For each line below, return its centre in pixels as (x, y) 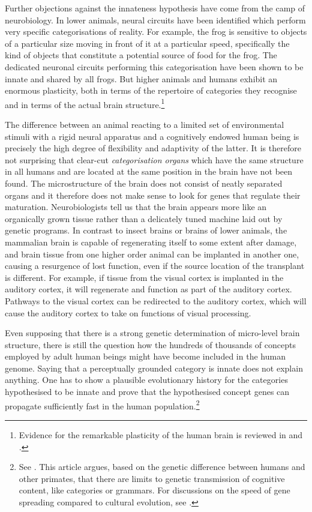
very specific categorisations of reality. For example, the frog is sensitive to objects (156, 32)
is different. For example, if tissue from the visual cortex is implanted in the (144, 277)
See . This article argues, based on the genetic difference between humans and (162, 467)
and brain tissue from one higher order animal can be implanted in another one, (152, 254)
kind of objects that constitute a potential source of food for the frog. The (141, 55)
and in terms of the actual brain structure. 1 (85, 103)
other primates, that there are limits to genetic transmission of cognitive (152, 478)
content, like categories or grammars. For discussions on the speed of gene (154, 490)
